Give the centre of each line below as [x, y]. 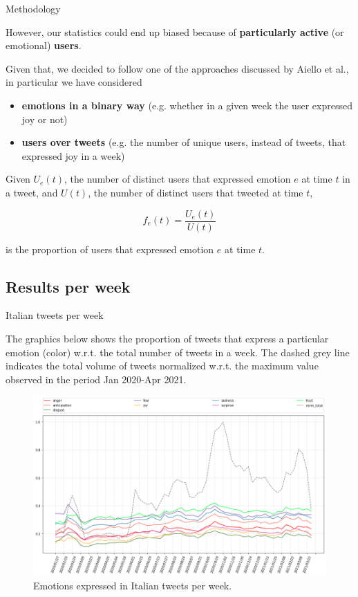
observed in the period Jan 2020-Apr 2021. [96, 379]
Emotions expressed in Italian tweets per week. [133, 585]
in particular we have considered [74, 82]
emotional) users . [44, 45]
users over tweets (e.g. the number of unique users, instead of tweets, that [184, 142]
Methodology [33, 8]
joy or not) [45, 119]
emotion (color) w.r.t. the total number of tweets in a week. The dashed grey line [178, 352]
